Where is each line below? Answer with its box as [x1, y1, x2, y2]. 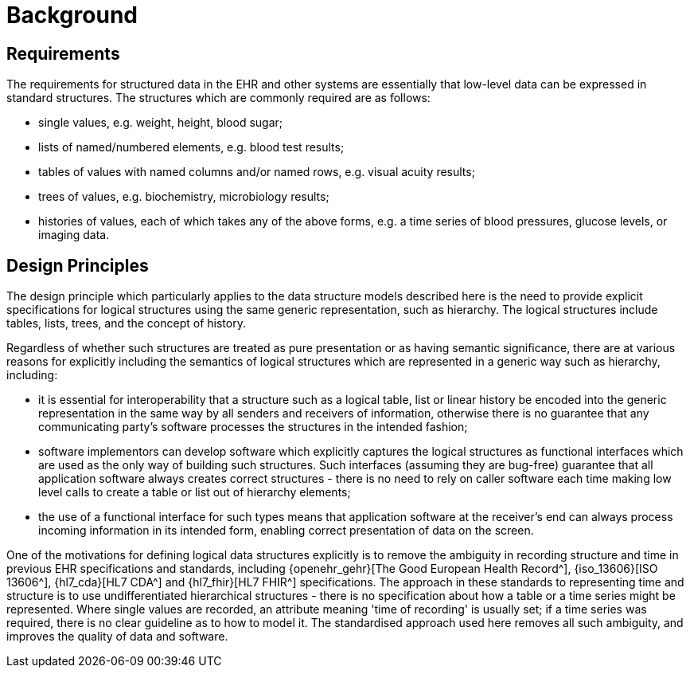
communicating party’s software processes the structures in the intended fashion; [38, 420, 468, 434]
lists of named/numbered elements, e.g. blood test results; [38, 140, 345, 155]
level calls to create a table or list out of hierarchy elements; [38, 485, 351, 500]
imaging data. [38, 228, 110, 242]
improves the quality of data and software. [6, 629, 228, 644]
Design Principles [6, 255, 149, 276]
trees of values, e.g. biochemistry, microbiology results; [38, 190, 329, 204]
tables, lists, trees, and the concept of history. [6, 316, 246, 331]
